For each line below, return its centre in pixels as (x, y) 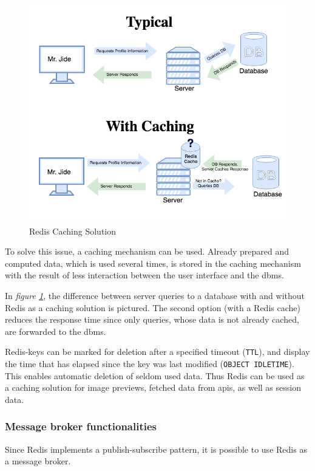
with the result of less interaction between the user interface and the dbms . (144, 275)
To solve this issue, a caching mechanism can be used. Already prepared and (147, 251)
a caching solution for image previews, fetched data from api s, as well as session (153, 387)
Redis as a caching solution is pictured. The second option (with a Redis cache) (153, 307)
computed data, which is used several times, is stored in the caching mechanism (153, 263)
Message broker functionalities (81, 426)
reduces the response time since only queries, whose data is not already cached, (152, 319)
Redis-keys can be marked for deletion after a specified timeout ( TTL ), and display (157, 352)
